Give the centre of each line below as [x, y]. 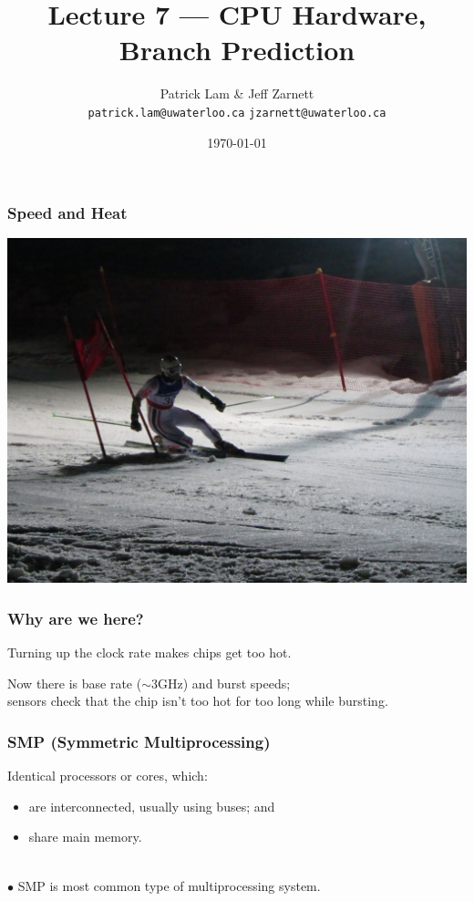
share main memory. [85, 837]
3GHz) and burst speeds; [221, 683]
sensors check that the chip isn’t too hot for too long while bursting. [198, 701]
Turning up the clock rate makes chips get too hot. [149, 652]
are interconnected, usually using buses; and [152, 806]
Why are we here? [76, 618]
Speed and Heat [67, 213]
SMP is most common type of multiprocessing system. [169, 885]
